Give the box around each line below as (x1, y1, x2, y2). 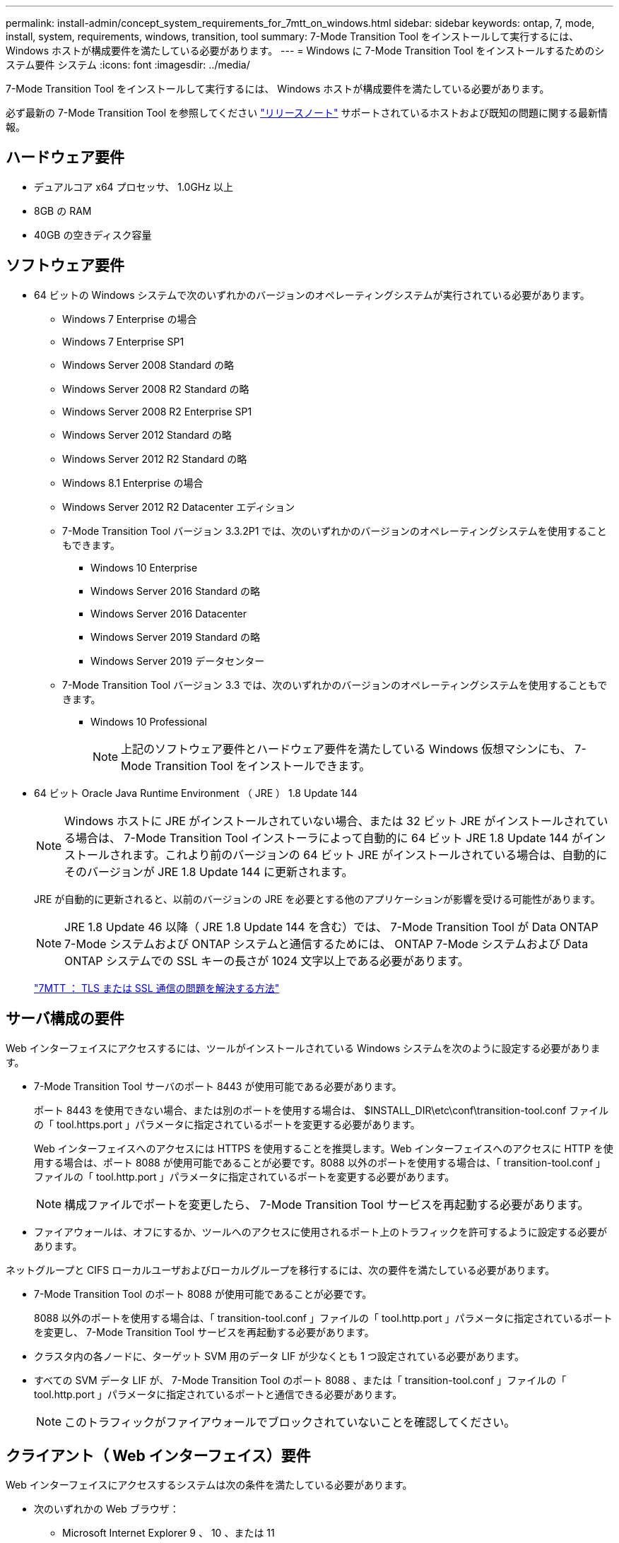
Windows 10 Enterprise (90, 561, 198, 574)
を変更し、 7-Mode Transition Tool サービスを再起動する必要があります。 (34, 1325, 375, 1338)
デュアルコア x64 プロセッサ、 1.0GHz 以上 (34, 180, 233, 193)
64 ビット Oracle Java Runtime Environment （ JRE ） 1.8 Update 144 (34, 786, 358, 799)
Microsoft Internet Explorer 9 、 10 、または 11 (62, 1527, 275, 1539)
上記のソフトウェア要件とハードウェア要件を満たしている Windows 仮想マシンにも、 (121, 741, 572, 756)
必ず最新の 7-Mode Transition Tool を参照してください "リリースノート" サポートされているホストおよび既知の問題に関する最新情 (6, 107, 608, 119)
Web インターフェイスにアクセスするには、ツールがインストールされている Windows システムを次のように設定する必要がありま (6, 1041, 601, 1054)
